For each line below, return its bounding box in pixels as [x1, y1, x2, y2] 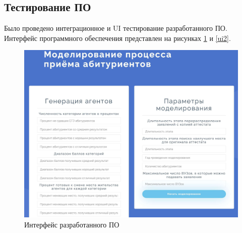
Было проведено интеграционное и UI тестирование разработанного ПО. [4, 23, 227, 33]
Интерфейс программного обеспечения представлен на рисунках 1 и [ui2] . [4, 32, 231, 43]
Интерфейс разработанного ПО [24, 219, 119, 229]
